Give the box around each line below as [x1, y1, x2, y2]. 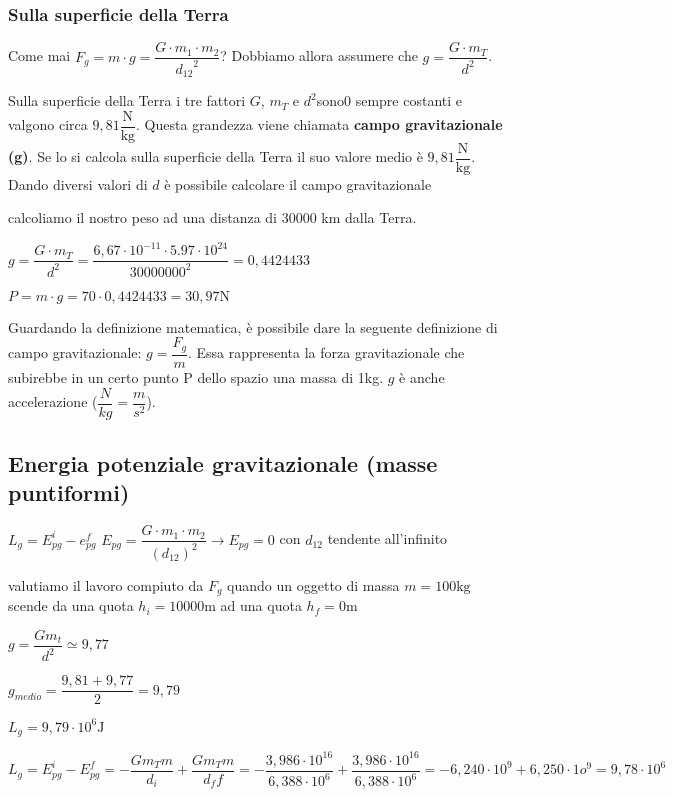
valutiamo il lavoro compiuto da [8, 574, 204, 595]
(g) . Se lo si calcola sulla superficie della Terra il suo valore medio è [8, 146, 423, 167]
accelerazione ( [8, 391, 98, 412]
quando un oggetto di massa [227, 574, 400, 595]
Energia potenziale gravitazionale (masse [8, 448, 438, 479]
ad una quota [220, 595, 302, 616]
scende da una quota [8, 595, 134, 616]
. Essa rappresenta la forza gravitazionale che [187, 342, 465, 363]
